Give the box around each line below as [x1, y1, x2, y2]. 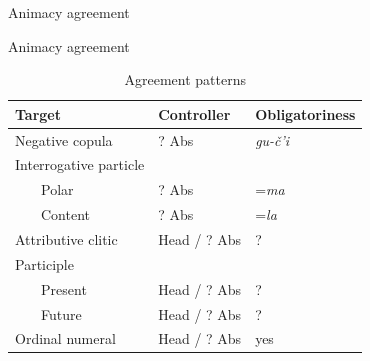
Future [41, 303, 82, 324]
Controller [158, 103, 231, 124]
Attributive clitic [15, 229, 118, 249]
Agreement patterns [124, 69, 246, 90]
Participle [15, 253, 74, 274]
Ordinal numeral [15, 328, 116, 349]
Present [41, 278, 87, 299]
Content [41, 204, 91, 225]
